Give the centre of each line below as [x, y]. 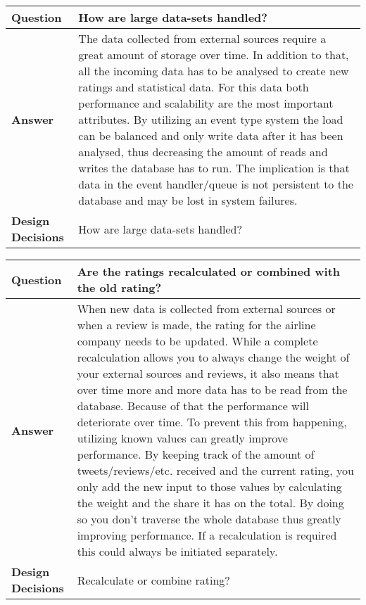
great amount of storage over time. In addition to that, [214, 55]
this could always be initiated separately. [177, 551]
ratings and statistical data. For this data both [194, 87]
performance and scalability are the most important [206, 103]
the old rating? [119, 287]
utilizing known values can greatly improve [182, 438]
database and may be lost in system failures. [188, 200]
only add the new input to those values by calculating [209, 486]
